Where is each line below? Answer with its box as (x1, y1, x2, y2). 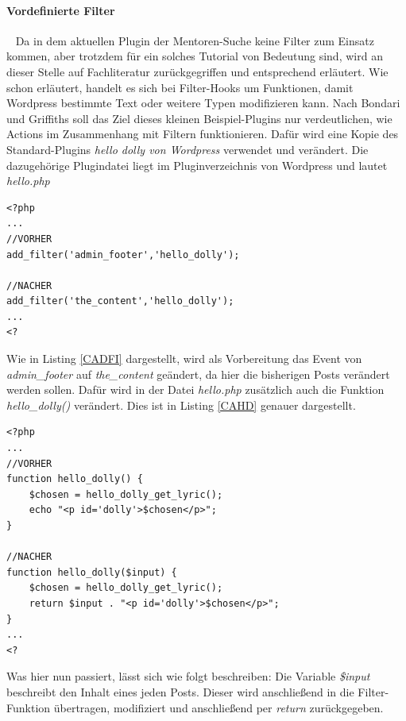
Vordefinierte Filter (6, 2, 115, 18)
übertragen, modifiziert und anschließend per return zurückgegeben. (53, 699, 384, 715)
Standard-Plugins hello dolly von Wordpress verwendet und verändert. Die (6, 141, 369, 157)
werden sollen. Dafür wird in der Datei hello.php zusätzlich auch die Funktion (6, 381, 385, 398)
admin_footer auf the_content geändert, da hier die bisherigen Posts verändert (6, 365, 390, 382)
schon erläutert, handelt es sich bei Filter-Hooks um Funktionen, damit (6, 79, 354, 95)
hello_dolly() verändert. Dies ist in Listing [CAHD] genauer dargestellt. (6, 396, 356, 413)
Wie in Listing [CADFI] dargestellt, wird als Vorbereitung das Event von (6, 350, 362, 367)
